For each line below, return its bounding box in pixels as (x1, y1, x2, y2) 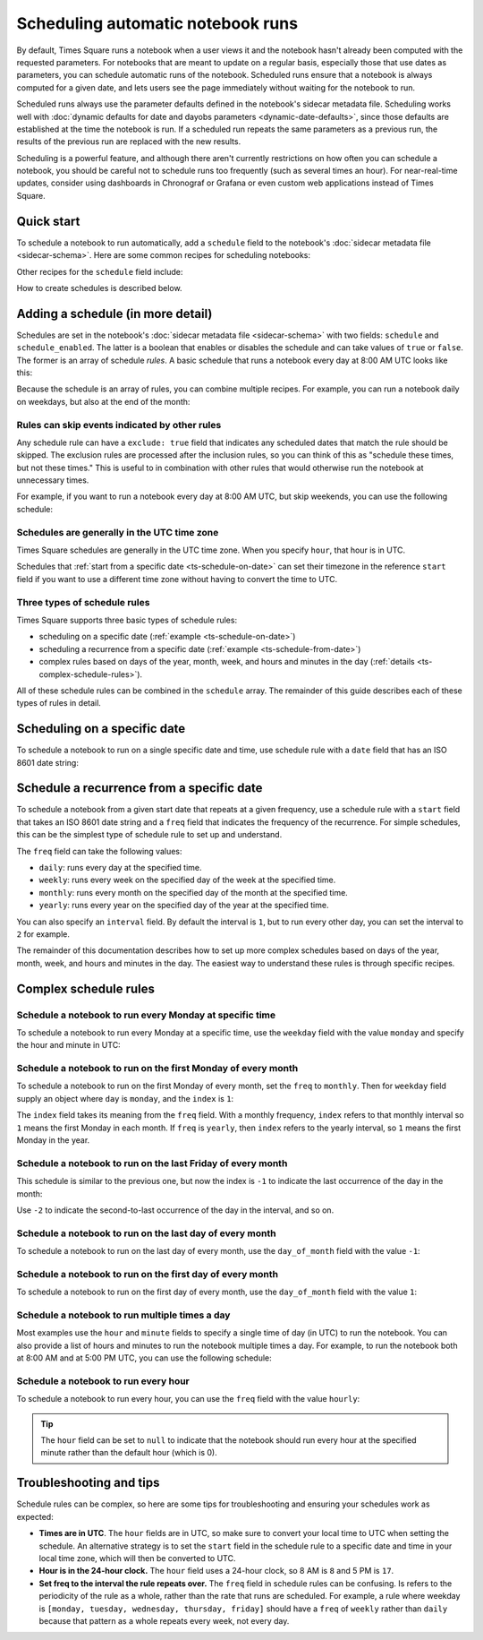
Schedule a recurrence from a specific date (16, 780, 263, 796)
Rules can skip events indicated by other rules (16, 418, 222, 431)
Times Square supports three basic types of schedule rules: (16, 614, 237, 625)
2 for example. (16, 929, 71, 940)
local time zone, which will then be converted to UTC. (38, 1552, 236, 1563)
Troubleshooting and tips (16, 1475, 160, 1490)
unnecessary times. (16, 475, 89, 485)
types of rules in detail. (16, 698, 102, 708)
